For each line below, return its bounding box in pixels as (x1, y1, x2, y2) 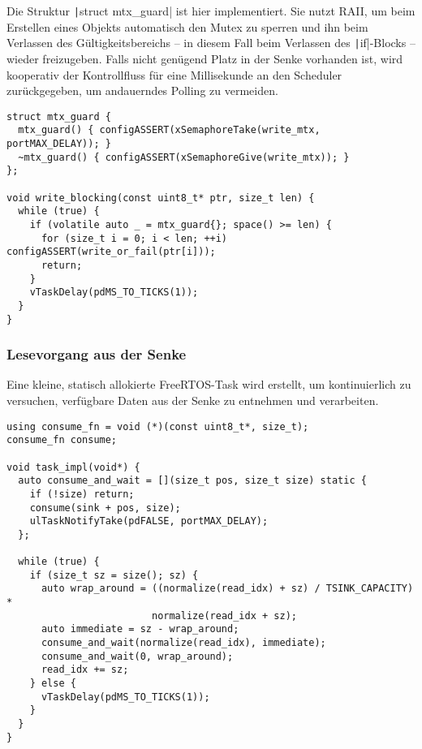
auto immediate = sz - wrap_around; (41, 623, 239, 635)
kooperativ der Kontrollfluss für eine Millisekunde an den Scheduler (6, 66, 342, 83)
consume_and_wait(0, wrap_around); (41, 650, 234, 662)
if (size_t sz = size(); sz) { (29, 569, 199, 581)
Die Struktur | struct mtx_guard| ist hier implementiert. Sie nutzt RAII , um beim (6, 2, 416, 19)
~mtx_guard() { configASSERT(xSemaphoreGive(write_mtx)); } (18, 151, 350, 163)
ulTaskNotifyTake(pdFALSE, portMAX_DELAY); (29, 515, 269, 527)
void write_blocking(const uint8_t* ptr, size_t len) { (6, 192, 315, 204)
